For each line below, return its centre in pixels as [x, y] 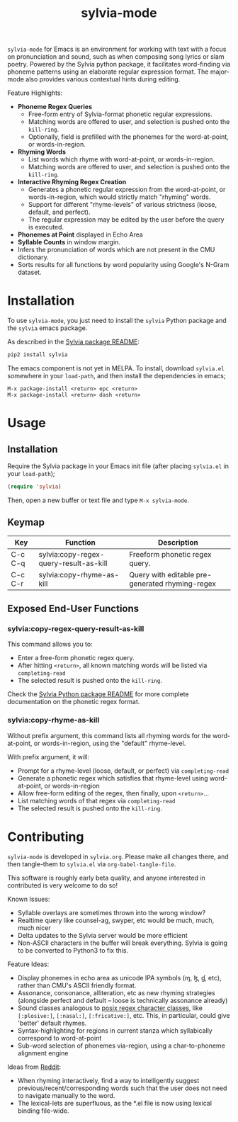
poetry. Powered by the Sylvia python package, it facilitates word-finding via [119, 64]
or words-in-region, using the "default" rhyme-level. [110, 743]
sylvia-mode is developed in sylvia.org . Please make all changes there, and [118, 856]
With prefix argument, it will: [49, 756]
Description [178, 542]
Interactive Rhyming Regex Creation [72, 182]
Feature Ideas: [28, 964]
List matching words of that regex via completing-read [96, 800]
